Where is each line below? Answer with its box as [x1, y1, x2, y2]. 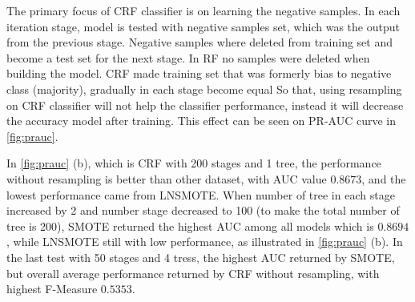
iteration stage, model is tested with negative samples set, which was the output [6, 18, 400, 34]
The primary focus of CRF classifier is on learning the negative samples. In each [6, 2, 401, 18]
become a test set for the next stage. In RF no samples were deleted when [6, 49, 370, 66]
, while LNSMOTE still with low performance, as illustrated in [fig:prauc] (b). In [6, 233, 403, 250]
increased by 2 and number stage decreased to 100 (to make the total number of [6, 202, 400, 219]
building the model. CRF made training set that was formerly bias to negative [6, 65, 392, 82]
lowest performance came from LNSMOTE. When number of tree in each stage [6, 186, 395, 203]
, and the [361, 170, 406, 187]
